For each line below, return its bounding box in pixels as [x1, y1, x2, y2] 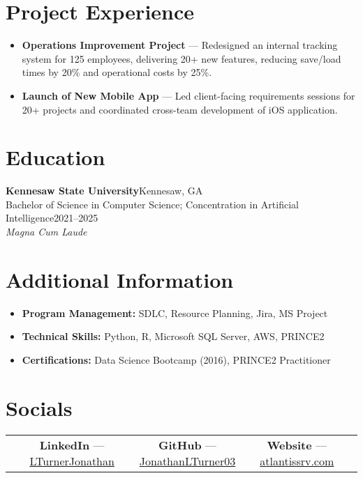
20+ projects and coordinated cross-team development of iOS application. [22, 102, 338, 116]
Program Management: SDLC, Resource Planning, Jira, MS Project [22, 305, 328, 320]
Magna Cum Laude [6, 224, 87, 238]
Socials [6, 393, 73, 422]
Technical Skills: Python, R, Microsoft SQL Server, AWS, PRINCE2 [22, 329, 325, 344]
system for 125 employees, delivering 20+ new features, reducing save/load [22, 51, 341, 65]
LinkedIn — [39, 436, 105, 453]
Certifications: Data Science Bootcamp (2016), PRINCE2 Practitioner [22, 352, 331, 367]
